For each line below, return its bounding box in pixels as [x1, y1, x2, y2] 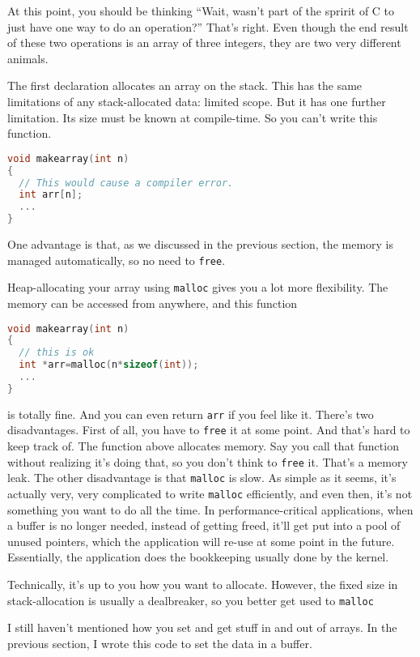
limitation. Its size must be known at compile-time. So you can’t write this [7, 109, 378, 126]
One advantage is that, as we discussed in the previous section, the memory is [7, 236, 394, 252]
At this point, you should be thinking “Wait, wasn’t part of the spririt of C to [7, 2, 395, 19]
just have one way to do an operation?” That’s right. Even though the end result [7, 18, 409, 35]
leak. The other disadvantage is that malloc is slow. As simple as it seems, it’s [7, 469, 397, 486]
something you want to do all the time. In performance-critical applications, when [7, 501, 414, 518]
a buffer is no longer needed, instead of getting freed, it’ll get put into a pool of [7, 517, 401, 534]
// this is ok [19, 347, 95, 359]
